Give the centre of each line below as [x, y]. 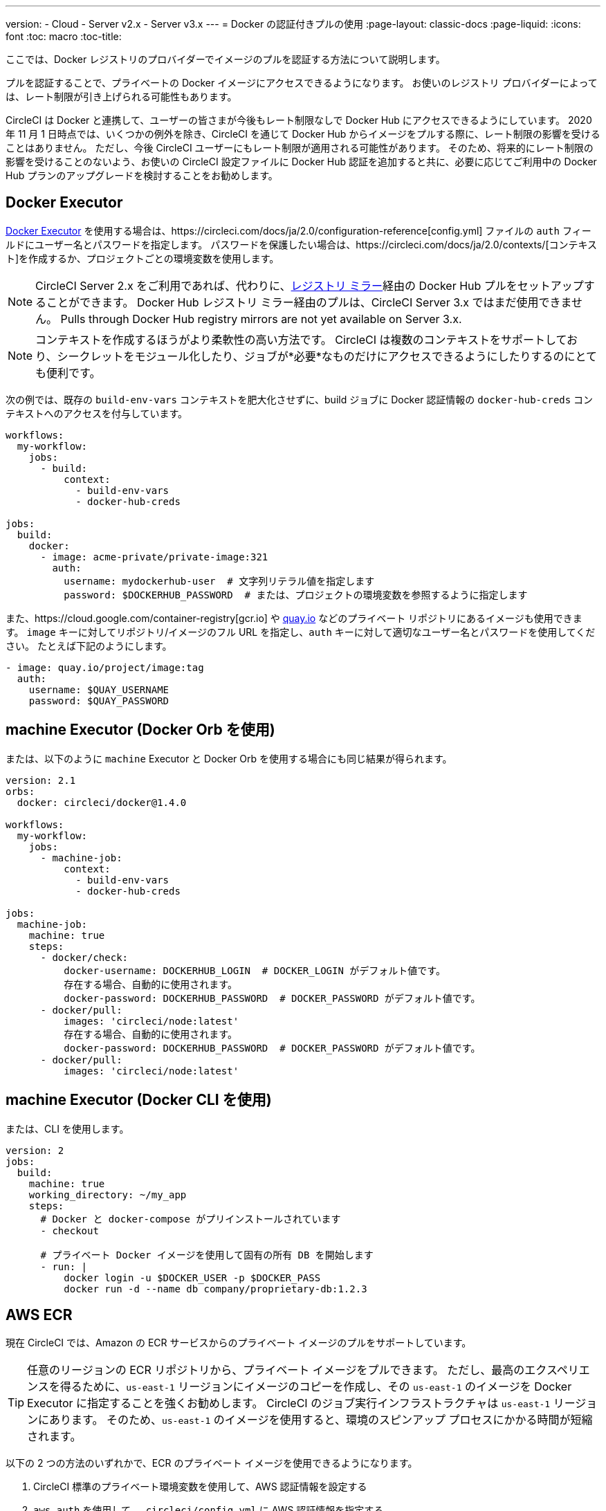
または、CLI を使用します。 [67, 1128]
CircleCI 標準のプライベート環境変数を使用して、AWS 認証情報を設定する [200, 1487]
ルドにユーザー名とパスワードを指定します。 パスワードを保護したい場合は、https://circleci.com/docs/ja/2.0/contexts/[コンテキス [302, 244]
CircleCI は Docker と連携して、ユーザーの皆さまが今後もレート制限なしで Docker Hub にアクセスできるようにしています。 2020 [299, 120]
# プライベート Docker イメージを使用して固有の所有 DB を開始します [207, 1255]
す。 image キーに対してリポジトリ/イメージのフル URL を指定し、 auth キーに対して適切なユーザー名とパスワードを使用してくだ [301, 632]
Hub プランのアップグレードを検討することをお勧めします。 [142, 175]
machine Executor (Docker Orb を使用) [140, 730]
